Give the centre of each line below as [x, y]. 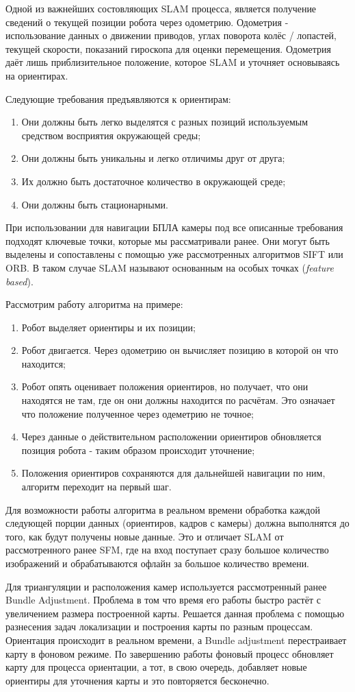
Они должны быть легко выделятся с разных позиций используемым [165, 122]
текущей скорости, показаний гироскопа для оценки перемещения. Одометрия [168, 48]
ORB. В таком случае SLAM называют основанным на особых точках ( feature [170, 267]
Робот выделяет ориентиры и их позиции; [108, 327]
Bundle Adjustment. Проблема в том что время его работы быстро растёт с [163, 600]
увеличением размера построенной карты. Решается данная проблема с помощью [175, 613]
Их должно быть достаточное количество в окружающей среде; [154, 181]
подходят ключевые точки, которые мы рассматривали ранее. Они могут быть [168, 240]
